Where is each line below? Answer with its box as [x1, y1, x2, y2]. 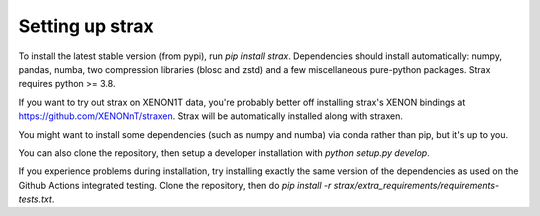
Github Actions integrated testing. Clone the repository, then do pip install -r [18, 179, 332, 191]
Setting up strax [18, 15, 154, 37]
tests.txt [18, 193, 52, 205]
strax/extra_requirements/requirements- [333, 179, 500, 191]
